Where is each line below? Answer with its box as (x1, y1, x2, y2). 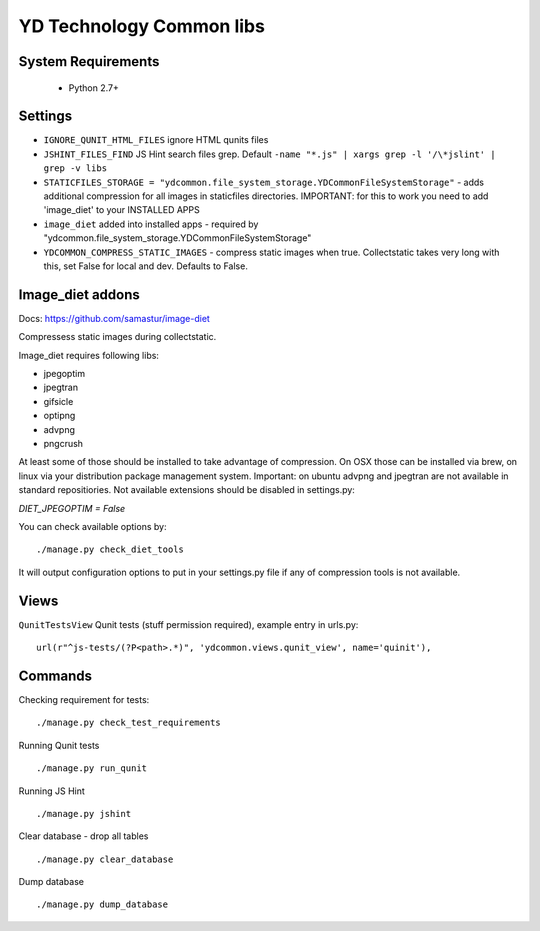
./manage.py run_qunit (36, 763, 148, 774)
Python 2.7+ (68, 81, 120, 94)
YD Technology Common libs (18, 15, 265, 37)
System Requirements (18, 53, 160, 70)
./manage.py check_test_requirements (36, 717, 222, 729)
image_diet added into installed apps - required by (43, 218, 259, 230)
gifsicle (43, 395, 74, 407)
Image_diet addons (18, 286, 140, 303)
